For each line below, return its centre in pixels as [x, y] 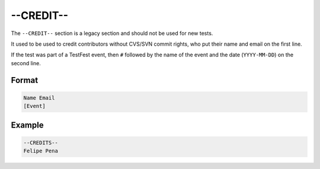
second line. [26, 63]
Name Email [39, 98]
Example [27, 125]
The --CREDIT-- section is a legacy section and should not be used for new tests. [112, 33]
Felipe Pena [41, 151]
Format [25, 80]
